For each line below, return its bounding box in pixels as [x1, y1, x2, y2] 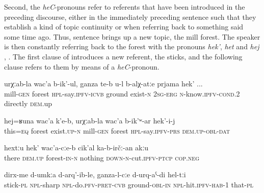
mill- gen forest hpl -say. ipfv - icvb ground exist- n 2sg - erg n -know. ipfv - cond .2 [4, 88, 240, 99]
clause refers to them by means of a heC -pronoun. [4, 61, 160, 72]
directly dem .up [4, 98, 52, 109]
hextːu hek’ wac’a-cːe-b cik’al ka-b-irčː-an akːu [4, 142, 149, 153]
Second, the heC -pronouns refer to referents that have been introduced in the [4, 2, 245, 12]
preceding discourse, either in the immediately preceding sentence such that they [4, 11, 256, 22]
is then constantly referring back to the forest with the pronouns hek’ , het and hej [4, 41, 259, 52]
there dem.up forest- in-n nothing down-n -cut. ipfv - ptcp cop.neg [4, 152, 200, 163]
